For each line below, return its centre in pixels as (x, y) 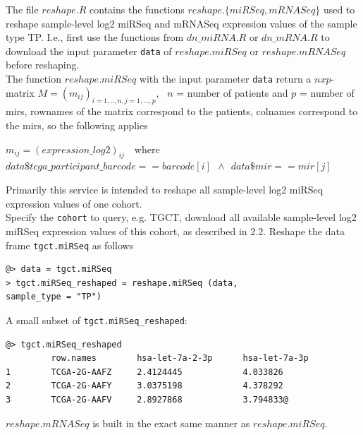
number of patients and (238, 92)
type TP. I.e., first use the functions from (95, 37)
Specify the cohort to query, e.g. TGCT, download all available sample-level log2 (181, 217)
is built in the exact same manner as (171, 423)
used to (339, 9)
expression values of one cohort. (74, 203)
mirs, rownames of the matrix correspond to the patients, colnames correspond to (182, 111)
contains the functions (137, 9)
